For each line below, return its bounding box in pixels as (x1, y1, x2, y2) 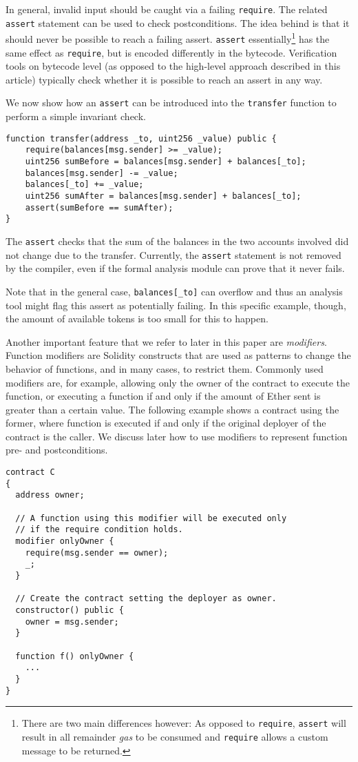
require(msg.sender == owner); (25, 547, 169, 558)
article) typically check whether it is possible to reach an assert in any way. (6, 72, 323, 86)
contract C (6, 467, 55, 478)
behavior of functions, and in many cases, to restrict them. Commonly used (6, 361, 324, 375)
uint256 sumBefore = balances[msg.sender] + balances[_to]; (25, 157, 306, 167)
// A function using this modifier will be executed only (15, 513, 287, 523)
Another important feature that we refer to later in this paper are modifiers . (6, 334, 327, 349)
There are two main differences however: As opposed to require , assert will (21, 716, 346, 730)
